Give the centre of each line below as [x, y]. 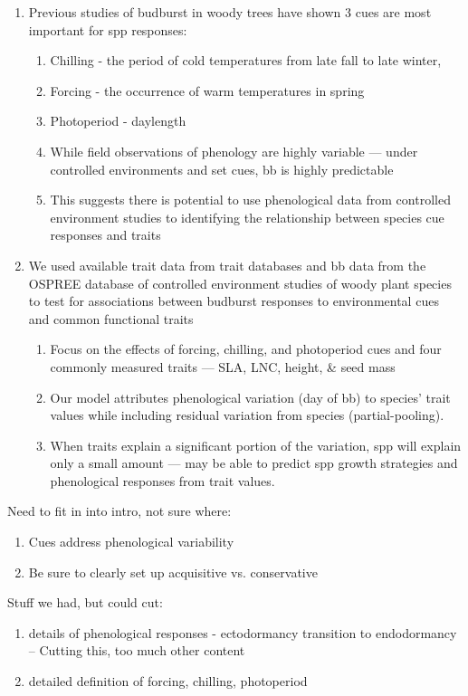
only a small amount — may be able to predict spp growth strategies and [254, 463]
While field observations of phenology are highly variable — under [234, 151]
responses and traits [105, 235]
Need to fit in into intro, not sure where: [119, 511]
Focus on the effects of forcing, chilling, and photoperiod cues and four [246, 349]
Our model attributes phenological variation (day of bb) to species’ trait [250, 397]
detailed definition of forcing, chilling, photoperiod [168, 681]
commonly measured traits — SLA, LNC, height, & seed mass [223, 366]
